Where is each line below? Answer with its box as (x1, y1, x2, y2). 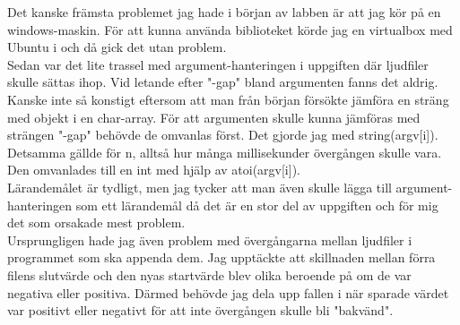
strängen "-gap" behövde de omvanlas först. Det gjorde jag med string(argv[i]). (7, 125, 438, 144)
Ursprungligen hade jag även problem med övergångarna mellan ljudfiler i (7, 230, 412, 249)
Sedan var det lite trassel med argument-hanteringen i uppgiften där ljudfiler (7, 55, 429, 73)
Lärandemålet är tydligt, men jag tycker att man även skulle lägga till (7, 177, 392, 196)
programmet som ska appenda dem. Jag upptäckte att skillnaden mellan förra (7, 248, 436, 267)
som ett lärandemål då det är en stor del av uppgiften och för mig (75, 195, 438, 214)
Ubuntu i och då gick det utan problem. (7, 38, 227, 56)
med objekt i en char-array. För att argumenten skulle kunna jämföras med (7, 107, 421, 126)
